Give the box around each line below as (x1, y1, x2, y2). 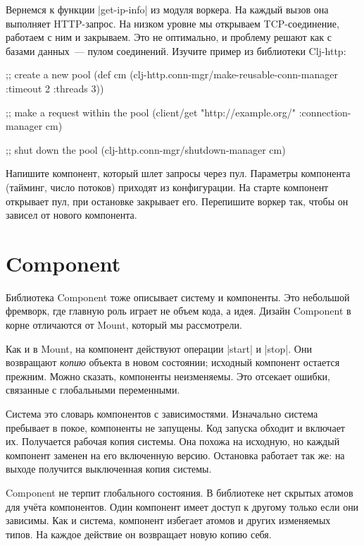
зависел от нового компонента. (6, 207, 137, 222)
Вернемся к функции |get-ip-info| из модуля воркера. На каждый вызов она (6, 2, 329, 16)
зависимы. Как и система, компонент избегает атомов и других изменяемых (6, 513, 331, 528)
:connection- (299, 104, 351, 119)
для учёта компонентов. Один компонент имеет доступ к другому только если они (6, 499, 359, 514)
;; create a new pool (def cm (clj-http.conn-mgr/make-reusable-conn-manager (6, 67, 338, 82)
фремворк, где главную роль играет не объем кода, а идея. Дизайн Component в (6, 303, 351, 318)
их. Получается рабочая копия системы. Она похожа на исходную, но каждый (6, 434, 340, 449)
